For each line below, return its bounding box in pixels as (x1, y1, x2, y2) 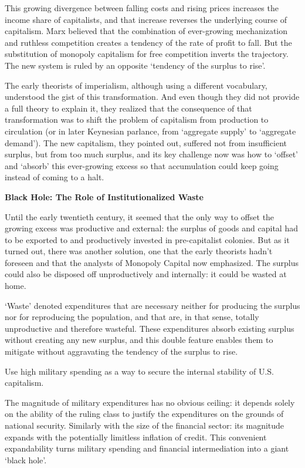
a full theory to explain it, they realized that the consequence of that (5, 102, 252, 114)
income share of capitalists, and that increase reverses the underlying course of (5, 13, 287, 25)
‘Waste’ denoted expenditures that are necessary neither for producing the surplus (5, 299, 300, 311)
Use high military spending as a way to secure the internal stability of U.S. (5, 365, 274, 377)
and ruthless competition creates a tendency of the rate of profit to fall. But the (5, 36, 292, 48)
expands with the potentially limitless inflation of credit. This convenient (5, 430, 267, 443)
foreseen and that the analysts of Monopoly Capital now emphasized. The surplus (5, 256, 299, 268)
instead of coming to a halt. (5, 171, 104, 183)
